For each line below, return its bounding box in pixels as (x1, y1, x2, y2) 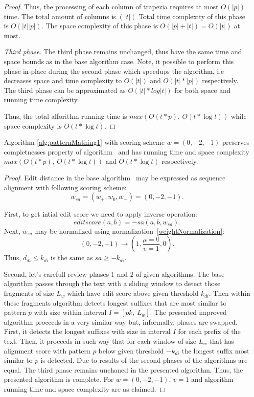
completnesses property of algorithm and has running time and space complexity (4, 146, 250, 156)
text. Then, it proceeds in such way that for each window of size (4, 336, 197, 346)
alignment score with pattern (4, 345, 91, 355)
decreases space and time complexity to (4, 75, 122, 86)
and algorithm (191, 374, 234, 384)
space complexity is (4, 120, 62, 131)
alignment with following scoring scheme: (4, 182, 127, 192)
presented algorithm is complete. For (4, 374, 114, 384)
